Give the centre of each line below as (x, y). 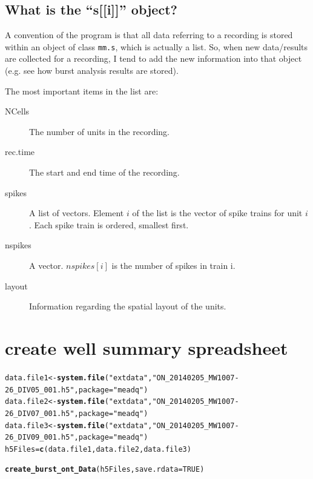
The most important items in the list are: (82, 91)
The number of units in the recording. (99, 131)
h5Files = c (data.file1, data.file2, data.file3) (98, 449)
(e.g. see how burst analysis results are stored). (92, 71)
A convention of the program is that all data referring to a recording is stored (149, 35)
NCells (17, 111)
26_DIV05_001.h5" (40, 390)
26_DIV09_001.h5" (40, 438)
